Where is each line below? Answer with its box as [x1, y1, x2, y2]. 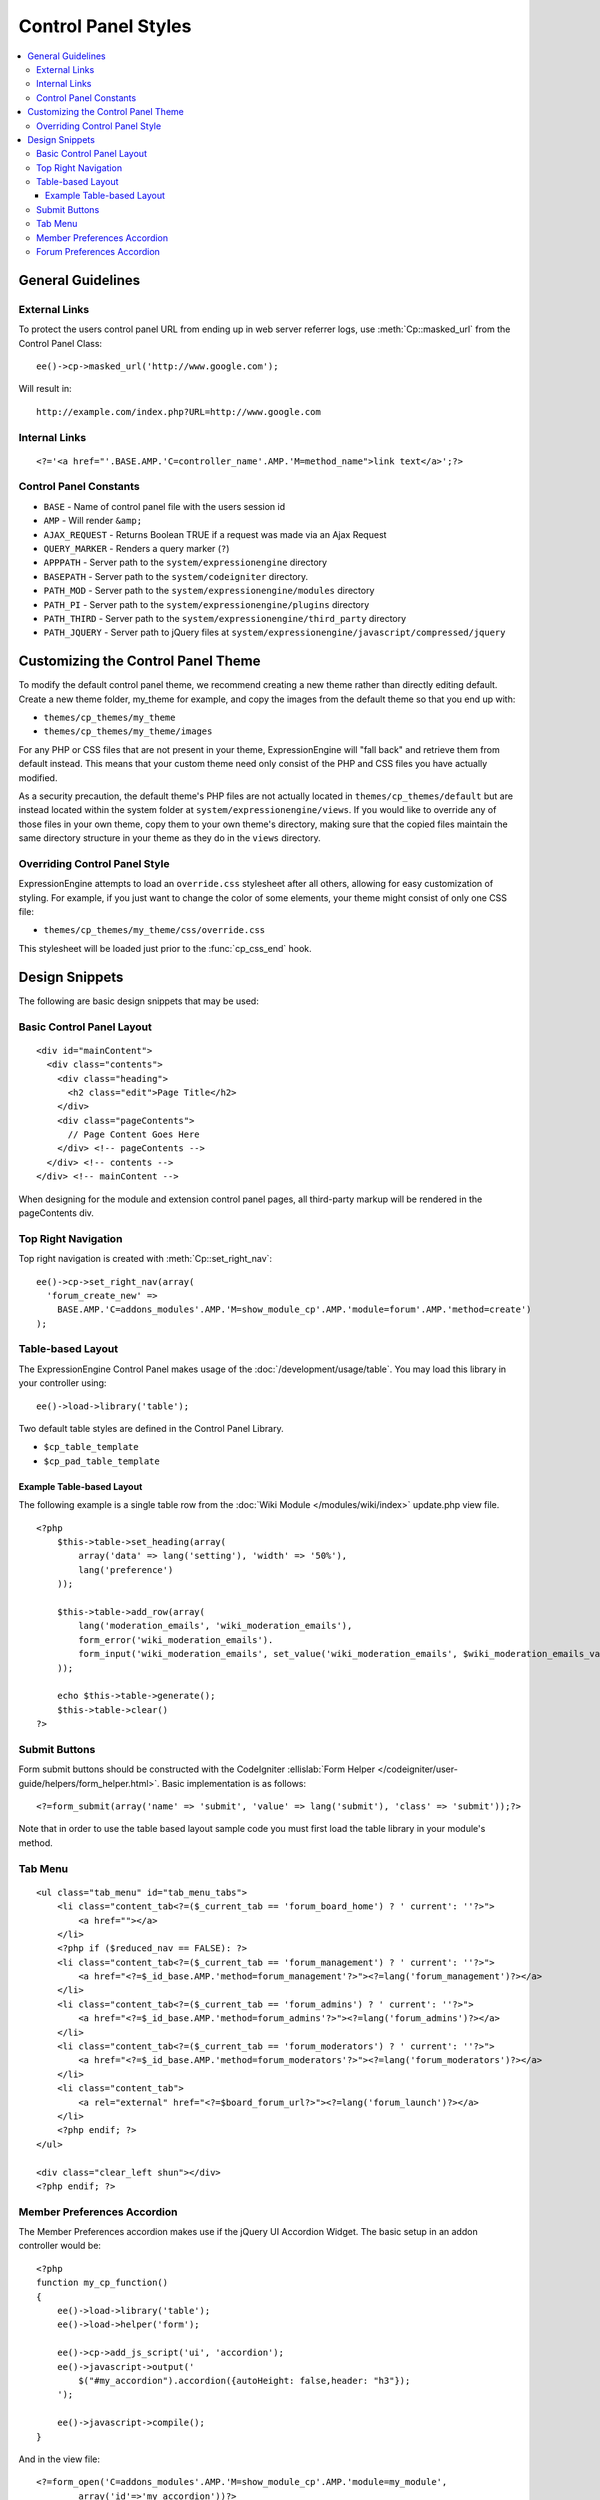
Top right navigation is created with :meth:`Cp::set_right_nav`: [18, 1253, 273, 1265]
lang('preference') [78, 1564, 174, 1575]
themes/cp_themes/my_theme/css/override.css [43, 925, 266, 936]
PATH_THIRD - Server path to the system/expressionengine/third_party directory [43, 612, 407, 624]
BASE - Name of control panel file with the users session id [43, 500, 286, 512]
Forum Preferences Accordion [36, 246, 160, 258]
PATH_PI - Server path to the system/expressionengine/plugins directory [43, 598, 370, 610]
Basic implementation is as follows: [161, 1777, 307, 1789]
